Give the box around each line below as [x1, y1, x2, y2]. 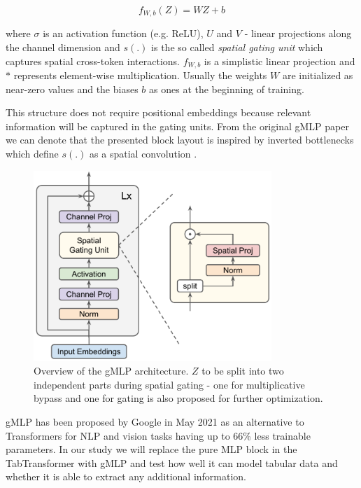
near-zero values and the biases [6, 81, 139, 96]
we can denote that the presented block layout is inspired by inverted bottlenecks [6, 132, 354, 147]
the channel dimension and [6, 40, 120, 55]
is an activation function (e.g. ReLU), [43, 26, 204, 41]
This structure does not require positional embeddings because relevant [6, 105, 311, 120]
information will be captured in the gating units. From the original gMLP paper [6, 118, 349, 133]
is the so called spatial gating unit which [151, 40, 323, 55]
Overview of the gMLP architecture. [34, 363, 189, 378]
